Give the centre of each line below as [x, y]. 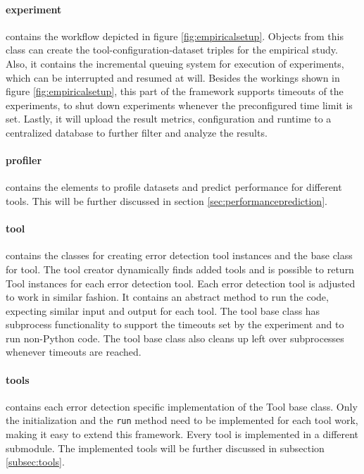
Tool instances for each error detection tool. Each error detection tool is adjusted [181, 283]
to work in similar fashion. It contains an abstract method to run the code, [167, 297]
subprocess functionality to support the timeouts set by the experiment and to [175, 324]
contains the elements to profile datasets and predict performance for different [174, 187]
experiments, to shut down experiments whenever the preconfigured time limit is [179, 105]
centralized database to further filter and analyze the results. [137, 132]
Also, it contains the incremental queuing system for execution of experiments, [175, 63]
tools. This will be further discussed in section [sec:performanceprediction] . [167, 200]
